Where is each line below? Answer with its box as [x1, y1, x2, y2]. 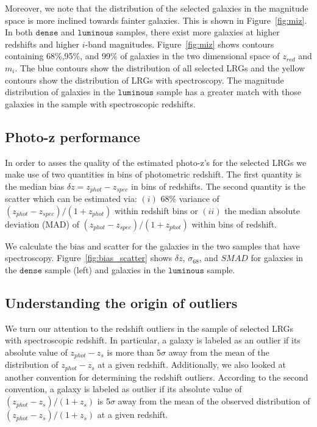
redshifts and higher [5, 37, 79, 50]
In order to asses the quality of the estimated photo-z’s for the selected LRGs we [5, 156, 307, 168]
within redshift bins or [114, 204, 198, 217]
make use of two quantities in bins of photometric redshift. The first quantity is [5, 168, 302, 181]
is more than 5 [107, 345, 162, 358]
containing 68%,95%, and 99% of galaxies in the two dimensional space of [5, 49, 280, 62]
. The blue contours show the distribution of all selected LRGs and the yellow [15, 61, 305, 74]
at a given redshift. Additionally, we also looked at [98, 358, 286, 371]
